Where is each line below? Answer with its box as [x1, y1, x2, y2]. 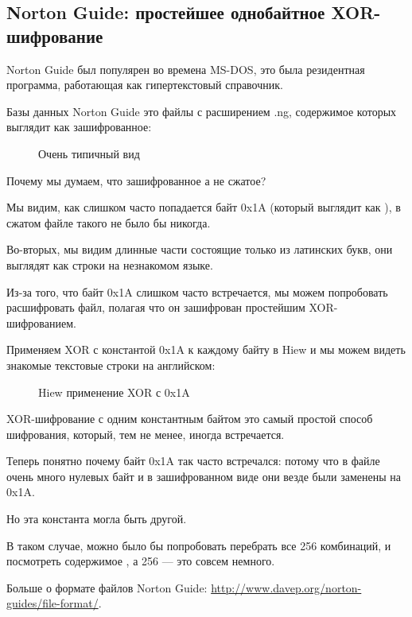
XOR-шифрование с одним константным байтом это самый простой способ [6, 410, 373, 427]
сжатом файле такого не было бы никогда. [6, 214, 211, 231]
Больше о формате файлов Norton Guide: [6, 579, 208, 596]
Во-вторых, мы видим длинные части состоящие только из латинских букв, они [6, 241, 393, 258]
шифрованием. [6, 314, 76, 331]
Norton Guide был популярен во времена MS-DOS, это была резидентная [6, 60, 365, 77]
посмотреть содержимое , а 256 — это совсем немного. [6, 553, 275, 569]
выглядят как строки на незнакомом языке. [6, 256, 213, 273]
